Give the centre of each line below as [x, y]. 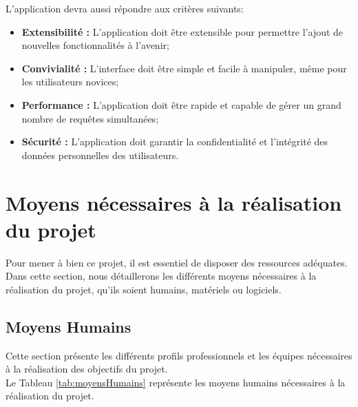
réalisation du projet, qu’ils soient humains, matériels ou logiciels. [144, 289]
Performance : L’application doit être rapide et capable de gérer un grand [181, 104]
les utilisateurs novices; [70, 82]
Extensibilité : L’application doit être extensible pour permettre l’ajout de [182, 31]
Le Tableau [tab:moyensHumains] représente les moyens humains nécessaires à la [176, 382]
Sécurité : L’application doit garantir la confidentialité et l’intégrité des [175, 142]
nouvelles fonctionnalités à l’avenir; [95, 45]
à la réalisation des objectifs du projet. [87, 369]
